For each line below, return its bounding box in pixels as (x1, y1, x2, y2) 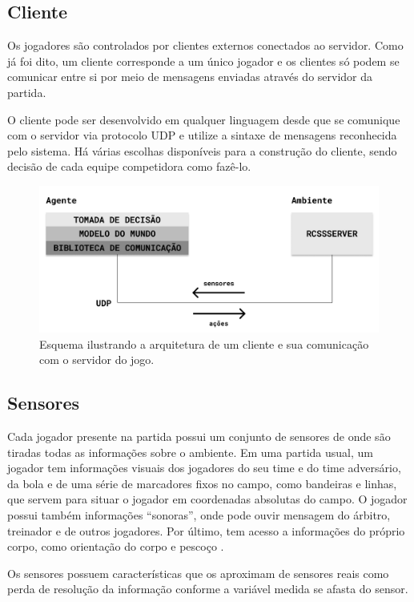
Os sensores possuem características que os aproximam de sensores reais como (7, 564, 389, 581)
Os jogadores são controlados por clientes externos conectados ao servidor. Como (7, 37, 404, 54)
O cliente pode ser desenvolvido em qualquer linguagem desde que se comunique (7, 111, 400, 127)
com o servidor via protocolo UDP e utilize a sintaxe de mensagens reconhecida (7, 127, 397, 143)
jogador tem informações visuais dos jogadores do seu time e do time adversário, (7, 459, 401, 476)
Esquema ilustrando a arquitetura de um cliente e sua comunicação (39, 335, 369, 352)
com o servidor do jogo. (39, 351, 155, 368)
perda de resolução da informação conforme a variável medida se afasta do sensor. (7, 580, 408, 597)
